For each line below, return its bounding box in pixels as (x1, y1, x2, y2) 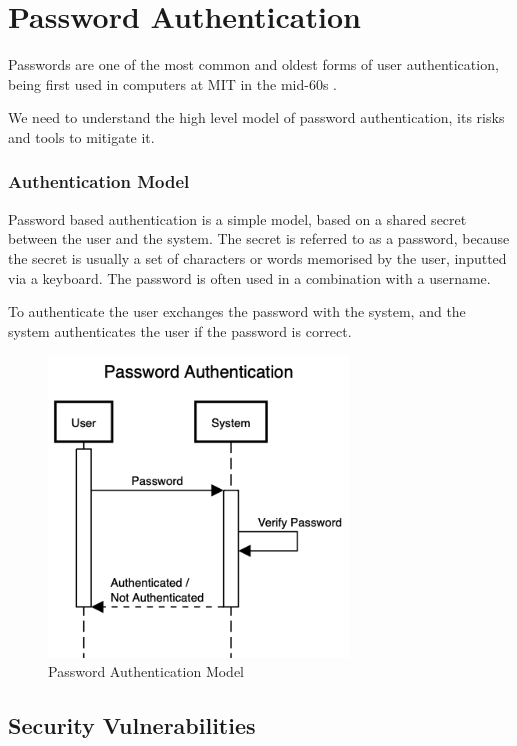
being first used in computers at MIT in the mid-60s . (8, 73, 337, 94)
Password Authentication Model (48, 661, 245, 682)
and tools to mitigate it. (8, 126, 155, 147)
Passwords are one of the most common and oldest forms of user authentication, (8, 54, 499, 75)
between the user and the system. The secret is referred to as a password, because (8, 228, 510, 249)
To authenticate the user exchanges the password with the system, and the (8, 301, 466, 322)
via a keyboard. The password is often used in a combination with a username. (8, 267, 491, 288)
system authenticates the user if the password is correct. (8, 320, 352, 341)
